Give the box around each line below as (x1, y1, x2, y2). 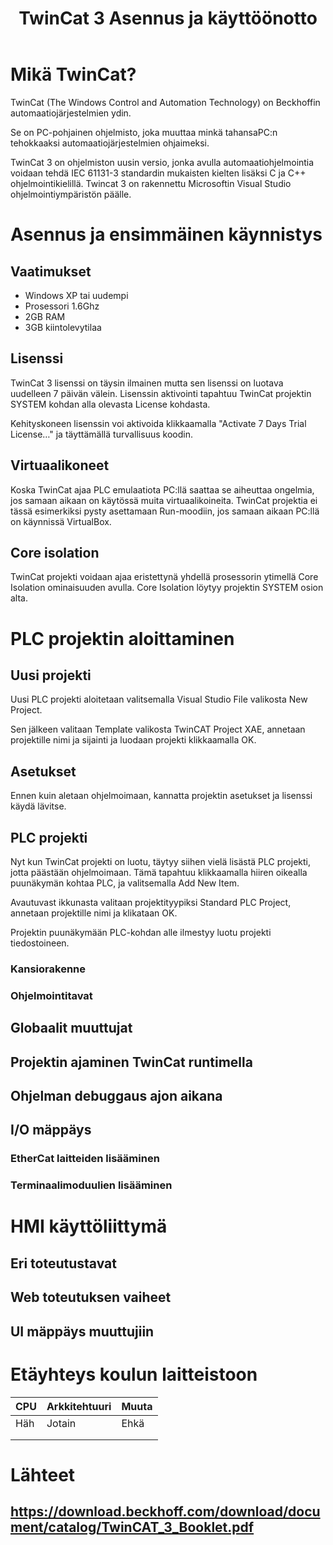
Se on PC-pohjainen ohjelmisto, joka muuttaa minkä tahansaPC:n (10, 126, 278, 138)
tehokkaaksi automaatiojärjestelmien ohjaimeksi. (10, 137, 210, 149)
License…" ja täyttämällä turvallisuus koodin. (10, 428, 193, 440)
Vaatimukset (10, 263, 92, 280)
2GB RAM (24, 310, 66, 322)
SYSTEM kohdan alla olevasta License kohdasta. (10, 398, 211, 410)
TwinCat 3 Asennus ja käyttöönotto (18, 7, 318, 30)
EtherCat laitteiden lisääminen (10, 1152, 160, 1166)
